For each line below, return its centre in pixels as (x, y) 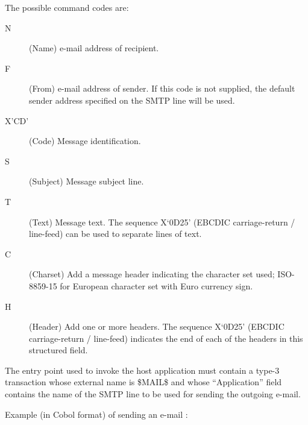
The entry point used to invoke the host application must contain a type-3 (142, 370)
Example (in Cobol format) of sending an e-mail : (96, 414)
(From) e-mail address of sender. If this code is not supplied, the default (162, 88)
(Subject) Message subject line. (86, 181)
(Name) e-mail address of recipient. (94, 48)
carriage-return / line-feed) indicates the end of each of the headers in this (166, 338)
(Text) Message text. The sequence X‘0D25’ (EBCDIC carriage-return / (162, 222)
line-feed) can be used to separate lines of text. (115, 234)
